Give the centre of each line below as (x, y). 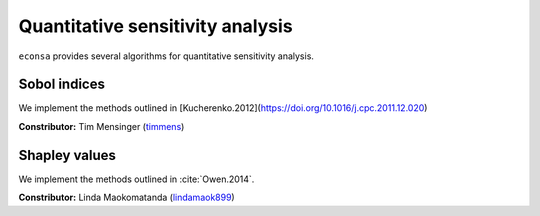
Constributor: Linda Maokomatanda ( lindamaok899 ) (126, 197)
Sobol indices (61, 84)
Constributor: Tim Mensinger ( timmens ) (101, 126)
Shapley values (67, 155)
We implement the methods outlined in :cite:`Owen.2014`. (136, 179)
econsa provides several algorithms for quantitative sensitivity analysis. (166, 56)
